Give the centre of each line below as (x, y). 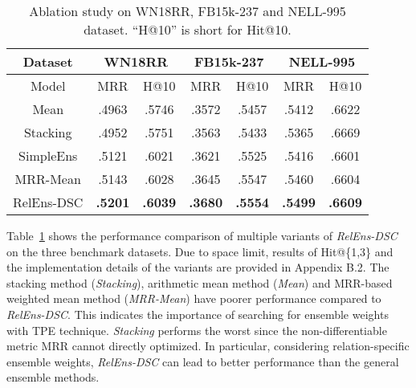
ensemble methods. (53, 377)
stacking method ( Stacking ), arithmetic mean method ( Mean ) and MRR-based (200, 282)
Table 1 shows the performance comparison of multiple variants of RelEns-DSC (202, 235)
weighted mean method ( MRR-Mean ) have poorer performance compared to (194, 298)
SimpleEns (48, 155)
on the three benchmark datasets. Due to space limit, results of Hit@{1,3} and (200, 251)
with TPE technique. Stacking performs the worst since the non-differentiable (197, 330)
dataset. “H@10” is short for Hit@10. (188, 29)
